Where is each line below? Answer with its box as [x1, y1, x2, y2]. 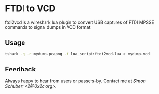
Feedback [5, 65, 36, 73]
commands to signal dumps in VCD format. [5, 24, 92, 30]
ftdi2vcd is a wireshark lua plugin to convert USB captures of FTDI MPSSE [5, 19, 154, 25]
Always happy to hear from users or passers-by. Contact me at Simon [5, 78, 146, 84]
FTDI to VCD [5, 3, 56, 14]
